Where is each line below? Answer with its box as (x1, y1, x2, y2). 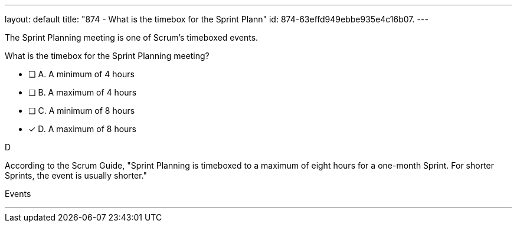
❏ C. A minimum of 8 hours (28, 106, 135, 116)
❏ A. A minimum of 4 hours (28, 69, 135, 79)
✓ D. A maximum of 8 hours (28, 124, 136, 134)
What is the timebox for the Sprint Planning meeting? (5, 51, 210, 61)
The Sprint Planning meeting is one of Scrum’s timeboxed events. (5, 32, 258, 42)
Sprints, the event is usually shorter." (5, 170, 147, 180)
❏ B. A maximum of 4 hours (28, 87, 137, 97)
